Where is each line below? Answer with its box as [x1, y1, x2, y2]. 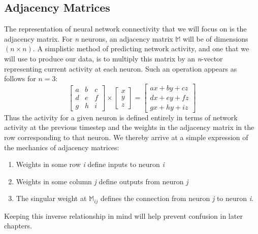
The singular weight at [16, 193, 87, 204]
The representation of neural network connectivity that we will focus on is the [4, 23, 247, 34]
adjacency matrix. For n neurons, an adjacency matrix [4, 33, 173, 44]
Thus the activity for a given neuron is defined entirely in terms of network [4, 112, 238, 122]
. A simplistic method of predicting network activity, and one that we [33, 43, 249, 54]
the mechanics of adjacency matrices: [4, 142, 119, 152]
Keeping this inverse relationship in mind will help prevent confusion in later [4, 210, 243, 221]
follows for [4, 73, 36, 84]
